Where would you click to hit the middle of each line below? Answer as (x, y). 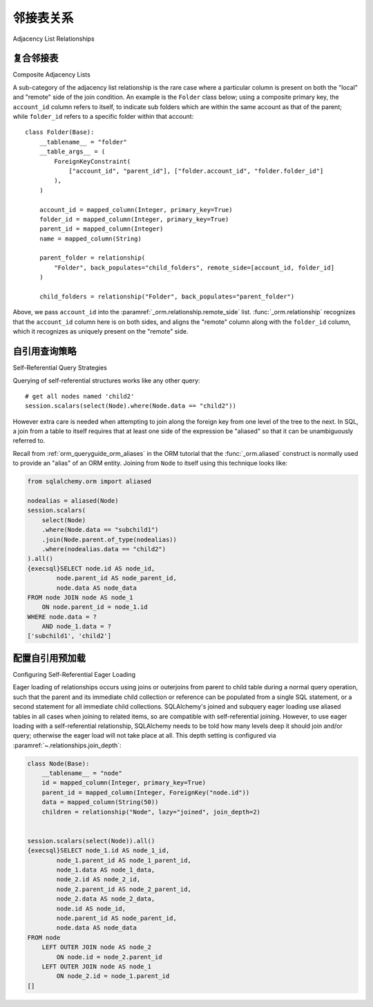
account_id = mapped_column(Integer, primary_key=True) (136, 210)
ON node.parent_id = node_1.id (95, 607)
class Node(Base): (58, 764)
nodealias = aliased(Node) (73, 501)
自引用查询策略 (45, 351)
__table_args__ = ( (72, 152)
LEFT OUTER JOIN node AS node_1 (97, 966)
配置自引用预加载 (49, 658)
